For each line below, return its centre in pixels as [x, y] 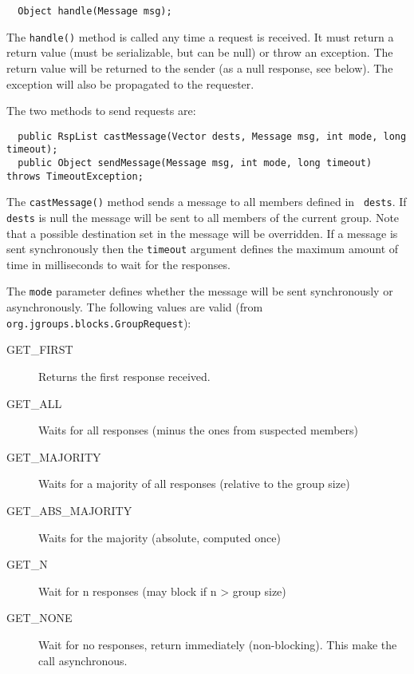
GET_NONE [39, 618]
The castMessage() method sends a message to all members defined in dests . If [207, 202]
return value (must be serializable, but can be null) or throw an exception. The [200, 52]
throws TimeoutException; [75, 176]
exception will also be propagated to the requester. [130, 83]
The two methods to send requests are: [101, 111]
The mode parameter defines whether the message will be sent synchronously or [200, 291]
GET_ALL [34, 403]
